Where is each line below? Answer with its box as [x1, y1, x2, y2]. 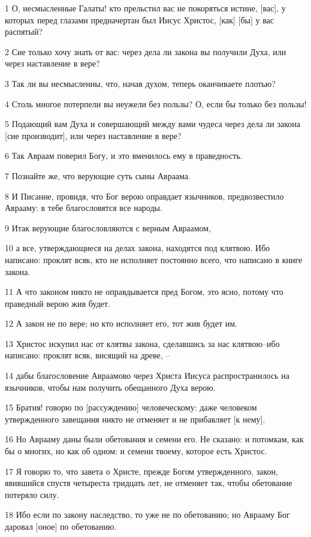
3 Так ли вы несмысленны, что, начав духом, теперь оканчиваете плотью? [5, 77, 276, 89]
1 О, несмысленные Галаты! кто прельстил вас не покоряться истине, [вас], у [5, 2, 286, 14]
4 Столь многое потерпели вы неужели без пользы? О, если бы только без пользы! [5, 97, 307, 110]
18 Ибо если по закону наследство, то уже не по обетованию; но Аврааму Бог [5, 508, 290, 521]
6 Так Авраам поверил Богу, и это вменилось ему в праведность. [5, 149, 243, 162]
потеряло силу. [5, 488, 59, 500]
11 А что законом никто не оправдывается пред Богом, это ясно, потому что [5, 285, 283, 298]
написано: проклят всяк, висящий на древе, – [5, 349, 170, 361]
